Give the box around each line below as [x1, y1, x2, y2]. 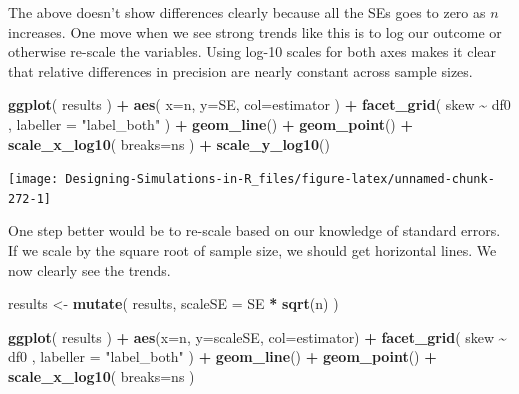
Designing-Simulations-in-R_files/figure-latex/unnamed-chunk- [65, 172, 495, 187]
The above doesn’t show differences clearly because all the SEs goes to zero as [8, 2, 486, 22]
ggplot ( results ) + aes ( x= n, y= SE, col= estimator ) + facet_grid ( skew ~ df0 [8, 94, 511, 115]
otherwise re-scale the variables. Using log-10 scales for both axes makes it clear [8, 41, 496, 62]
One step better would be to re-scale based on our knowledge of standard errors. [8, 220, 501, 241]
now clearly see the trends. [8, 259, 171, 280]
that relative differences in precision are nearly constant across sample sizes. [8, 60, 473, 81]
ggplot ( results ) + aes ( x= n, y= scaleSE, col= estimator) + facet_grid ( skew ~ [8, 326, 507, 347]
